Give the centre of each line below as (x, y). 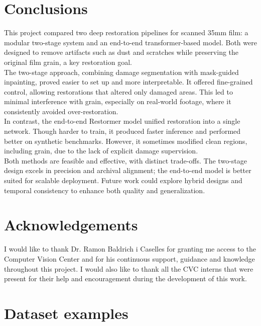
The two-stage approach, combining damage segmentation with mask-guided (121, 72)
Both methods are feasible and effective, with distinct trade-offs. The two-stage (125, 160)
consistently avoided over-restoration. (61, 111)
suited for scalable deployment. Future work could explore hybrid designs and (123, 180)
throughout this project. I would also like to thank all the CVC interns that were (129, 268)
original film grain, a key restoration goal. (68, 62)
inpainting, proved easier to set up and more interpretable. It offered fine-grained (128, 82)
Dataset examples (66, 313)
